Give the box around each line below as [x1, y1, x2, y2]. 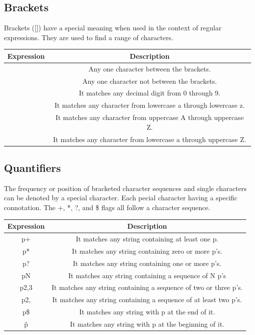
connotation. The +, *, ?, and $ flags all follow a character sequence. [4, 202, 210, 213]
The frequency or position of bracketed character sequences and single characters [4, 183, 247, 193]
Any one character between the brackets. [88, 63, 211, 73]
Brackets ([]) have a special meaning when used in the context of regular [4, 23, 222, 33]
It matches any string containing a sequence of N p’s [68, 270, 226, 280]
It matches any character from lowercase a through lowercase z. [54, 100, 245, 110]
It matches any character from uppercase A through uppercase [55, 112, 244, 122]
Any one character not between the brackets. [82, 75, 217, 86]
